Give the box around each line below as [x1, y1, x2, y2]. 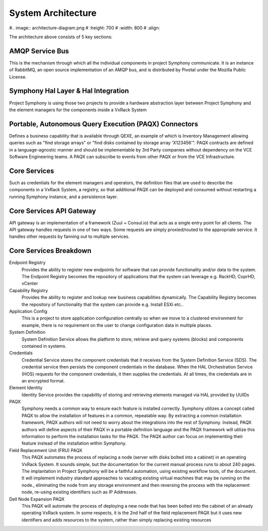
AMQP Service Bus [9, 47, 69, 55]
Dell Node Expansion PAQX [9, 496, 65, 502]
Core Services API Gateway [9, 207, 96, 215]
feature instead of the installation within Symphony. [21, 440, 127, 447]
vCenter [21, 281, 38, 287]
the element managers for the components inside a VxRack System [9, 107, 147, 113]
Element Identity [9, 385, 43, 391]
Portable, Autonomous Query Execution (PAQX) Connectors [9, 120, 199, 128]
